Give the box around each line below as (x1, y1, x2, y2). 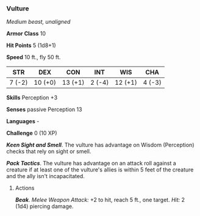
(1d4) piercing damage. (15, 203, 74, 210)
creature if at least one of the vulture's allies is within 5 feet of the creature (6, 166, 194, 173)
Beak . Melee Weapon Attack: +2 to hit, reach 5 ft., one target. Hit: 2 (15, 196, 185, 204)
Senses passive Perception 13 (6, 106, 82, 113)
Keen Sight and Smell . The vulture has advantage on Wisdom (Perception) (6, 142, 195, 149)
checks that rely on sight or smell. (6, 148, 91, 155)
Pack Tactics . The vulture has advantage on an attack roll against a (6, 160, 177, 167)
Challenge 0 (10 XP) (6, 129, 57, 137)
